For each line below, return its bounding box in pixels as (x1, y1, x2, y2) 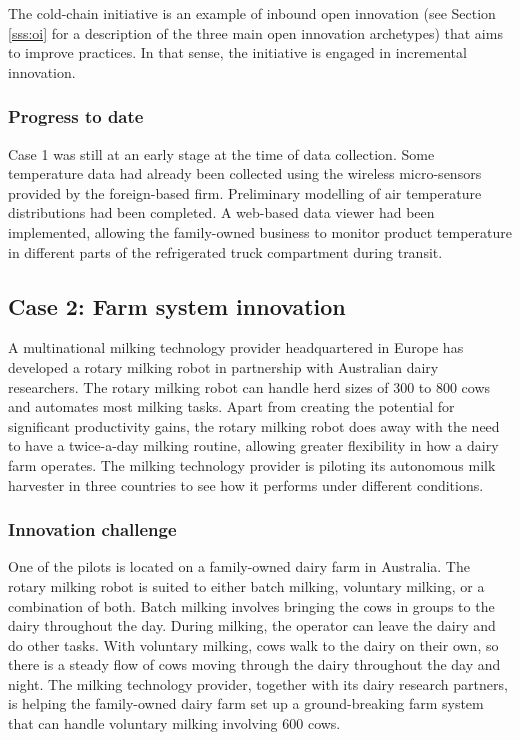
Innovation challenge (8, 517, 177, 542)
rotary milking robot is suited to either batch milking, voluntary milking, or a (8, 575, 485, 596)
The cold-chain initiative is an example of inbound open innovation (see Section (8, 3, 496, 23)
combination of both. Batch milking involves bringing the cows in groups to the (8, 595, 495, 616)
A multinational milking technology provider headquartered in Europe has (8, 337, 464, 358)
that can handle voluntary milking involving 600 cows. (8, 713, 341, 734)
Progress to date (8, 104, 144, 129)
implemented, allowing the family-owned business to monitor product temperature (8, 221, 513, 242)
